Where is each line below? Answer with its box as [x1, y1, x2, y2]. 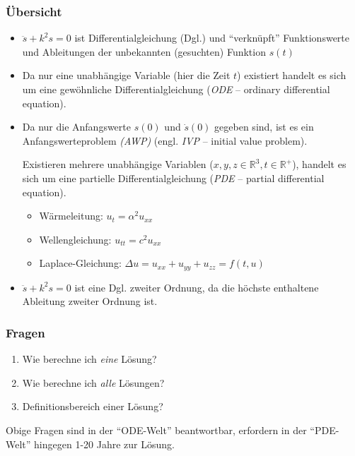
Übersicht [6, 2, 62, 20]
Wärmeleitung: [39, 208, 103, 223]
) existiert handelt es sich [237, 68, 347, 83]
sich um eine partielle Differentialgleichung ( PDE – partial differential [22, 170, 325, 185]
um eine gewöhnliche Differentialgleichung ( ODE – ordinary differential [22, 82, 330, 96]
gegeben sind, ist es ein [214, 119, 314, 134]
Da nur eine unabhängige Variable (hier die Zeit [22, 68, 231, 83]
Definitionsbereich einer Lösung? [22, 399, 163, 414]
